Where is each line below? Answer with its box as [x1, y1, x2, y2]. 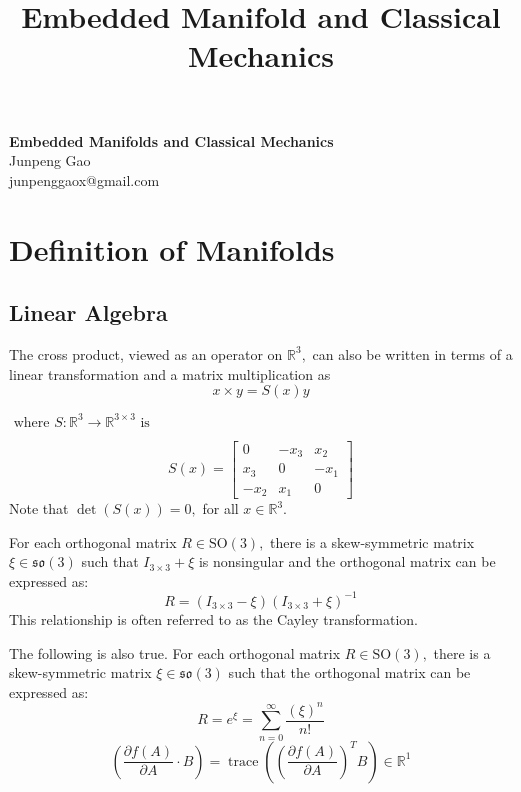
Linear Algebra [9, 297, 168, 328]
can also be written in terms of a [312, 343, 513, 364]
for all [202, 498, 239, 519]
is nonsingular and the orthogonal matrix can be [198, 551, 496, 572]
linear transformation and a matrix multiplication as [9, 363, 331, 384]
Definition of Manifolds [9, 228, 335, 269]
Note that [9, 498, 69, 519]
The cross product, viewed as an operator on [9, 343, 283, 364]
